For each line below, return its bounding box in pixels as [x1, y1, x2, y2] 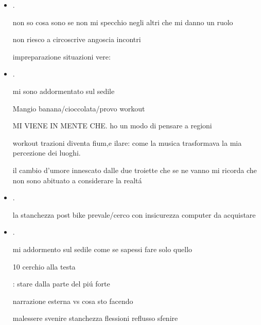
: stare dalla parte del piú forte [12, 278, 110, 289]
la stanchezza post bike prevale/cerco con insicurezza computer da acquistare [12, 209, 256, 220]
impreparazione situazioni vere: [12, 51, 111, 62]
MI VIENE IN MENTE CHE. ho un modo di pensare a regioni [12, 120, 212, 131]
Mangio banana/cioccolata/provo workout [12, 103, 145, 113]
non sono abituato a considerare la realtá [12, 175, 142, 185]
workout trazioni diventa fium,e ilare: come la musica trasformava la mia [12, 137, 242, 148]
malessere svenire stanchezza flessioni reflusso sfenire [12, 313, 178, 323]
